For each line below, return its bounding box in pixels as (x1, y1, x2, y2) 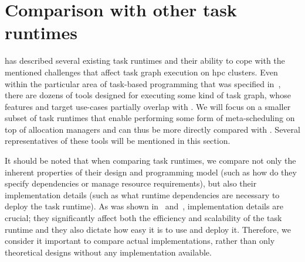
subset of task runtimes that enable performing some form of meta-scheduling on (5, 112, 295, 124)
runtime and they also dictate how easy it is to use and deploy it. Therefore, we (5, 223, 292, 235)
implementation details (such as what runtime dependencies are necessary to (5, 188, 280, 201)
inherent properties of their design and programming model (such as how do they (5, 166, 297, 178)
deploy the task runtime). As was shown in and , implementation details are (5, 200, 283, 212)
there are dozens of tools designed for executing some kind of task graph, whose (5, 89, 291, 101)
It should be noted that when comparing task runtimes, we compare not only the (5, 154, 296, 167)
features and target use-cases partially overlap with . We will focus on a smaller (5, 100, 291, 112)
